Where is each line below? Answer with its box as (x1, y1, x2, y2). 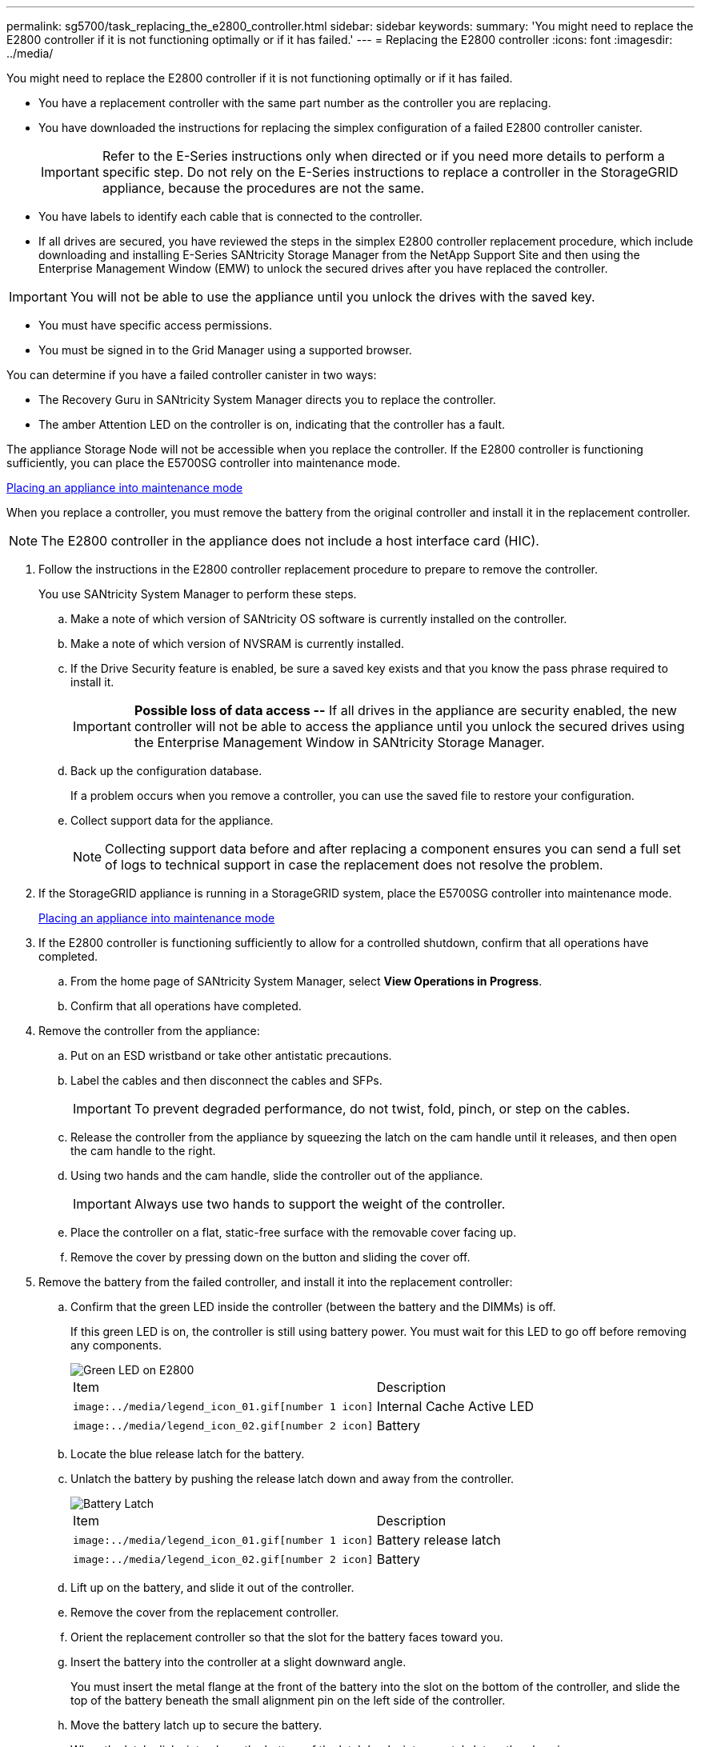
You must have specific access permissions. (38, 318, 273, 332)
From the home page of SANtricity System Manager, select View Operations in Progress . (70, 974, 543, 988)
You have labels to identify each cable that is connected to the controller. (38, 210, 423, 223)
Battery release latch (376, 1532, 501, 1548)
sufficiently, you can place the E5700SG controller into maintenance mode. (6, 456, 401, 470)
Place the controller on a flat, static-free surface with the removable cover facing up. (70, 1225, 517, 1239)
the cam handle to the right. (70, 1144, 216, 1157)
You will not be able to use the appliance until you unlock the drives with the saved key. (70, 289, 595, 305)
